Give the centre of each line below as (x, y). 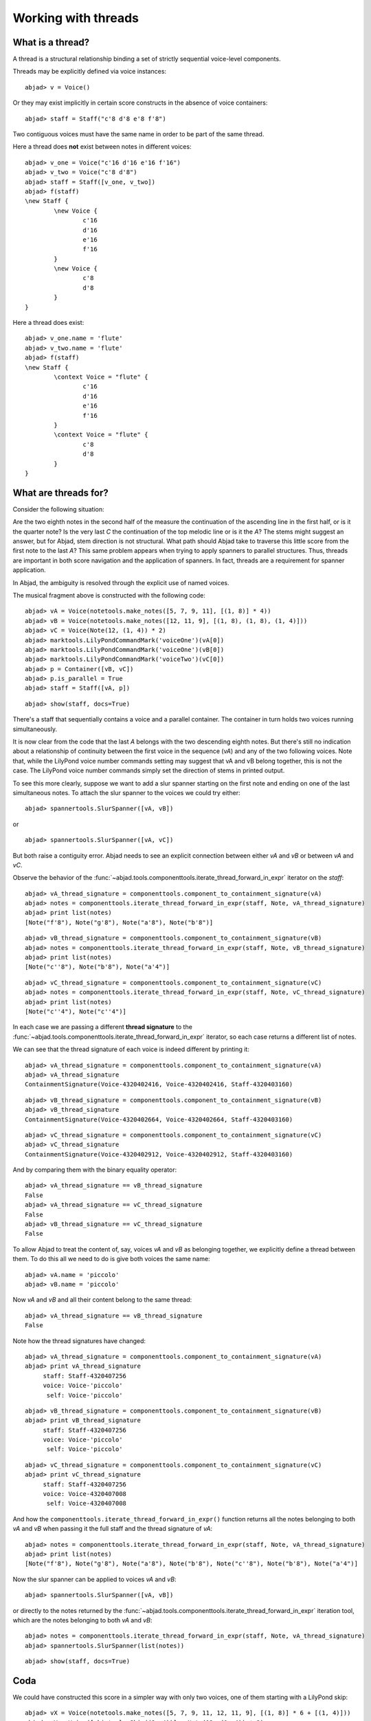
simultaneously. (35, 729)
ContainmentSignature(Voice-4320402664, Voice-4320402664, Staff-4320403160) (159, 1119)
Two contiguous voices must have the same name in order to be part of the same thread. (138, 134)
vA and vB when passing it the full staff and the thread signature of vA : (113, 1529)
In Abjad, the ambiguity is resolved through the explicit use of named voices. (121, 582)
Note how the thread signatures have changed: (79, 1341)
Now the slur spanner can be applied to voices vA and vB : (94, 1579)
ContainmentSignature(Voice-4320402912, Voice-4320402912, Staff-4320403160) (159, 1154)
